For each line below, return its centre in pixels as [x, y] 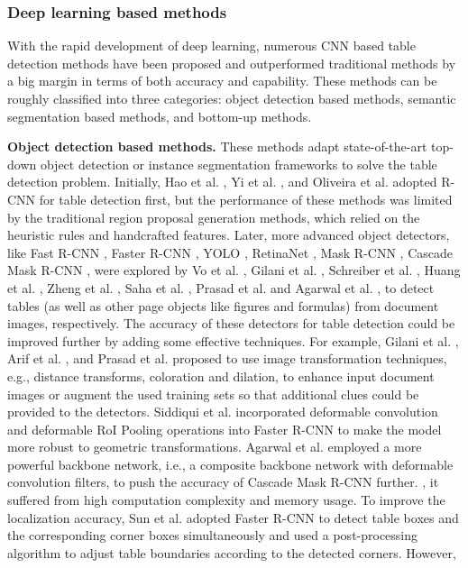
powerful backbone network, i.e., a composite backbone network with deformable [230, 464]
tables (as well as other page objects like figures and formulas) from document [223, 305]
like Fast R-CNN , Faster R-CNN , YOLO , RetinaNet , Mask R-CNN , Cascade [230, 252]
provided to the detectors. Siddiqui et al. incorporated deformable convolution [223, 412]
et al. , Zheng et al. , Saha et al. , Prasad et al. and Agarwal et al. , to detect [221, 287]
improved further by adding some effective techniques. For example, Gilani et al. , [233, 340]
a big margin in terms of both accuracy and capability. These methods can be [222, 81]
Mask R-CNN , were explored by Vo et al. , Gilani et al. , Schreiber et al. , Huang [234, 270]
